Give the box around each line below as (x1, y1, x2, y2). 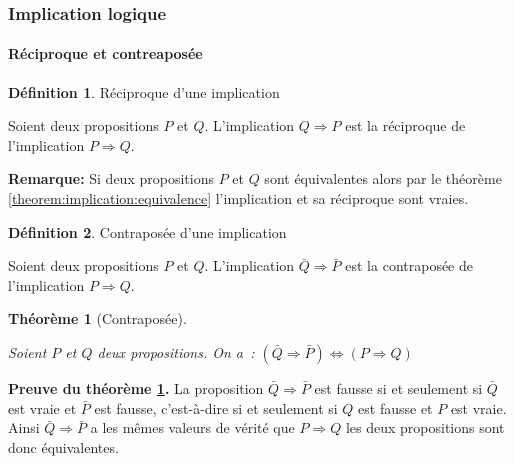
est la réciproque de (345, 115, 466, 136)
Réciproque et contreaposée (8, 43, 203, 64)
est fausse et (358, 397, 433, 418)
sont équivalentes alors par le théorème (264, 168, 502, 189)
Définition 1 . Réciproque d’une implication (8, 81, 280, 102)
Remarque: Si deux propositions (8, 168, 214, 189)
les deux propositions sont (345, 417, 505, 438)
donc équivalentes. (8, 436, 119, 457)
